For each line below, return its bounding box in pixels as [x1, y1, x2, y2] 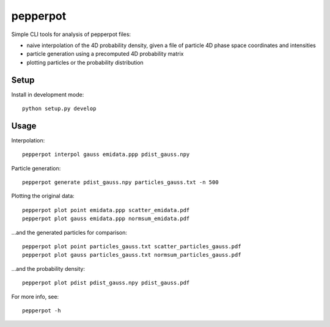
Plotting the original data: [11, 193, 75, 200]
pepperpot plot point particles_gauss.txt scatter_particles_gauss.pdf [22, 243, 241, 250]
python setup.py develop [22, 105, 97, 112]
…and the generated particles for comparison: [11, 229, 128, 236]
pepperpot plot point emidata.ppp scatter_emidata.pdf [22, 207, 190, 213]
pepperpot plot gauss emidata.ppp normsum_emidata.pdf [22, 215, 190, 222]
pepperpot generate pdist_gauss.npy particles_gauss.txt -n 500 [22, 179, 219, 186]
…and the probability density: [11, 265, 86, 272]
